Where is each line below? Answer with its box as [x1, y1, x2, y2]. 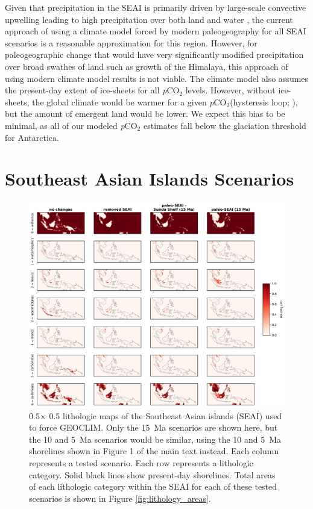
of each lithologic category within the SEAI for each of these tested [29, 480, 277, 493]
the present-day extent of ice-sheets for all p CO [5, 84, 180, 96]
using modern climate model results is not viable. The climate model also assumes [5, 72, 309, 84]
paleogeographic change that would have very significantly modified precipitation [5, 48, 304, 61]
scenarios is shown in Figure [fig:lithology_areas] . [29, 492, 211, 504]
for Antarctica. [5, 131, 59, 143]
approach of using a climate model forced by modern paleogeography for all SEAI [5, 25, 306, 37]
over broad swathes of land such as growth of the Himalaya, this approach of [5, 60, 288, 72]
